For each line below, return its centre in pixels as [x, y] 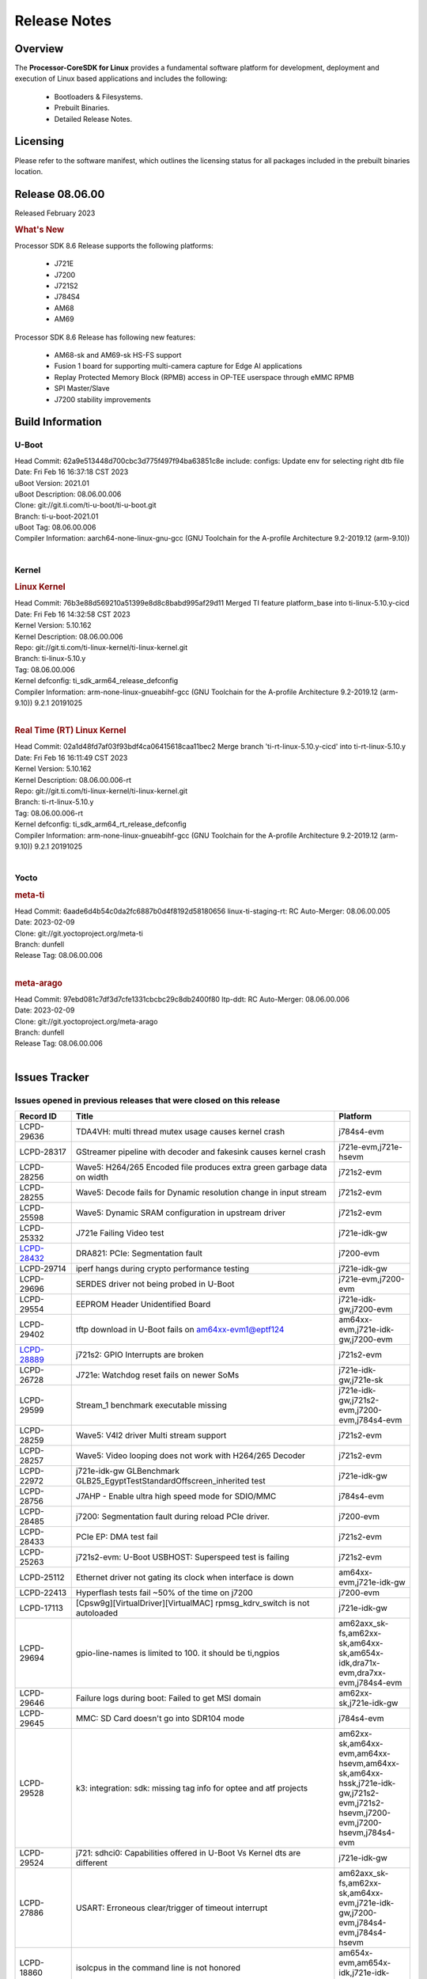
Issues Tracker [52, 1077]
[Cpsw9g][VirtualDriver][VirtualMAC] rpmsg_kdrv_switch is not [193, 1603]
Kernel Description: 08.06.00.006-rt [73, 780]
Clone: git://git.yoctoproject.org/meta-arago [86, 1021]
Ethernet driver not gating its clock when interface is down [185, 1578]
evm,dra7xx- [363, 1673]
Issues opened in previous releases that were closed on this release [147, 1100]
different [92, 1863]
